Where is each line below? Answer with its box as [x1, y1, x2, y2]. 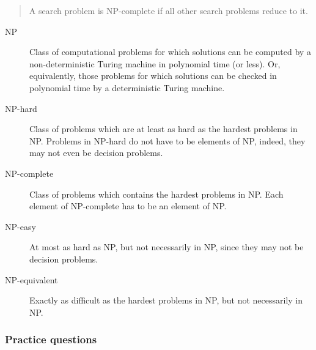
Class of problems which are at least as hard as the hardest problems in [29, 122, 298, 135]
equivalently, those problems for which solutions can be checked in [29, 69, 277, 82]
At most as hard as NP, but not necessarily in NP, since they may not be [29, 240, 304, 253]
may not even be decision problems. [29, 146, 163, 159]
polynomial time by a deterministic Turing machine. [29, 81, 225, 94]
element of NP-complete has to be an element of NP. [29, 199, 227, 212]
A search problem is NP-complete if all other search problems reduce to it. [29, 4, 308, 17]
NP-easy [5, 220, 36, 233]
